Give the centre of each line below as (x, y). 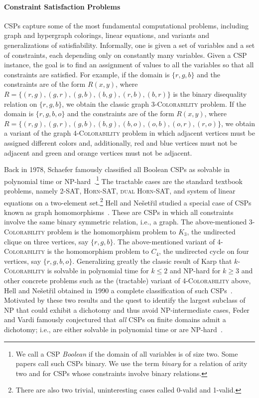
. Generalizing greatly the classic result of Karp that (152, 261)
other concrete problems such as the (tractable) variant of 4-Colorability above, (128, 280)
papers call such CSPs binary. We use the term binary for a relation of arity (131, 363)
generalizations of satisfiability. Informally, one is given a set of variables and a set (129, 45)
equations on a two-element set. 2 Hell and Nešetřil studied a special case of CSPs (128, 201)
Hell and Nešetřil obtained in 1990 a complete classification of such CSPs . (118, 290)
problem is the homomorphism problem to (112, 231)
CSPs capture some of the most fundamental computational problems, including (126, 25)
